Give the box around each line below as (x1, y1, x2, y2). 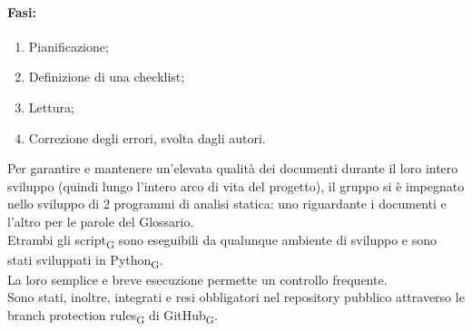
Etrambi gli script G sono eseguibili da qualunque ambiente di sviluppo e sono (7, 229, 438, 251)
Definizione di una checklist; (28, 67, 185, 86)
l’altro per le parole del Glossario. (7, 211, 194, 230)
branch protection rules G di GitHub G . (7, 305, 218, 326)
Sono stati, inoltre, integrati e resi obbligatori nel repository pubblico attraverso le (7, 287, 465, 307)
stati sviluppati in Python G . (7, 249, 163, 271)
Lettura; (28, 97, 74, 116)
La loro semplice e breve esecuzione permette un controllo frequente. (7, 269, 388, 288)
